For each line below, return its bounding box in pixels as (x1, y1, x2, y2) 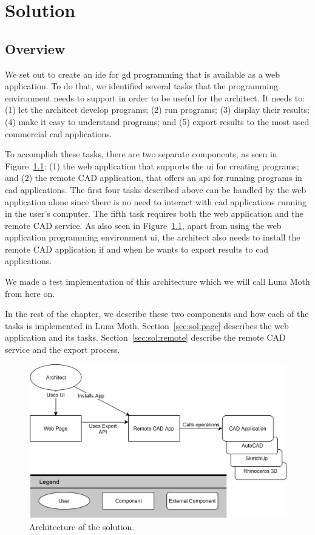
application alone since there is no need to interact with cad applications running (5, 195, 307, 208)
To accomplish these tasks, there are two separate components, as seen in (5, 148, 277, 160)
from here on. (5, 287, 55, 299)
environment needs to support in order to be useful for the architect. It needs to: (5, 91, 305, 104)
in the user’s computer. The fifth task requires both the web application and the (5, 207, 303, 220)
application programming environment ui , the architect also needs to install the (5, 231, 300, 244)
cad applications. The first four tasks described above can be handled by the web (5, 183, 307, 196)
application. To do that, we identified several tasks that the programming (5, 80, 278, 92)
